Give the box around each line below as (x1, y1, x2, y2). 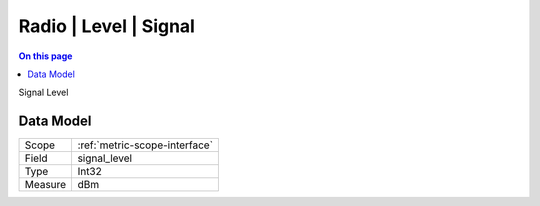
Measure (24, 178, 67, 192)
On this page (18, 50, 73, 62)
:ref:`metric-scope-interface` (77, 138, 214, 152)
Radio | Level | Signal (18, 15, 195, 37)
